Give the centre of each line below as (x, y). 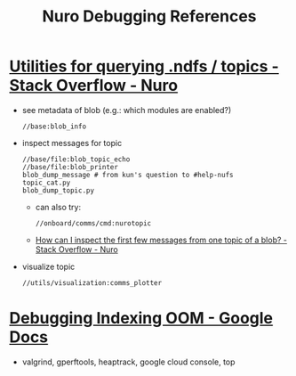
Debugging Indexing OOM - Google (141, 319)
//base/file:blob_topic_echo (76, 159)
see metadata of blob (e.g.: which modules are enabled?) (127, 110)
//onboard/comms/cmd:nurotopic (93, 223)
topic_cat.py (46, 183)
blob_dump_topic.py (58, 190)
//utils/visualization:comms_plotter (92, 282)
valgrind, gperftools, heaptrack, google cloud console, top (128, 362)
